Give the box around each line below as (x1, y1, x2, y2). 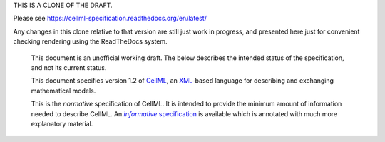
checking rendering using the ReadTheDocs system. (13, 37, 168, 46)
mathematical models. (31, 86, 96, 95)
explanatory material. (31, 119, 93, 128)
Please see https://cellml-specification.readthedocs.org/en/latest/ (13, 14, 207, 23)
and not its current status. (31, 63, 107, 71)
